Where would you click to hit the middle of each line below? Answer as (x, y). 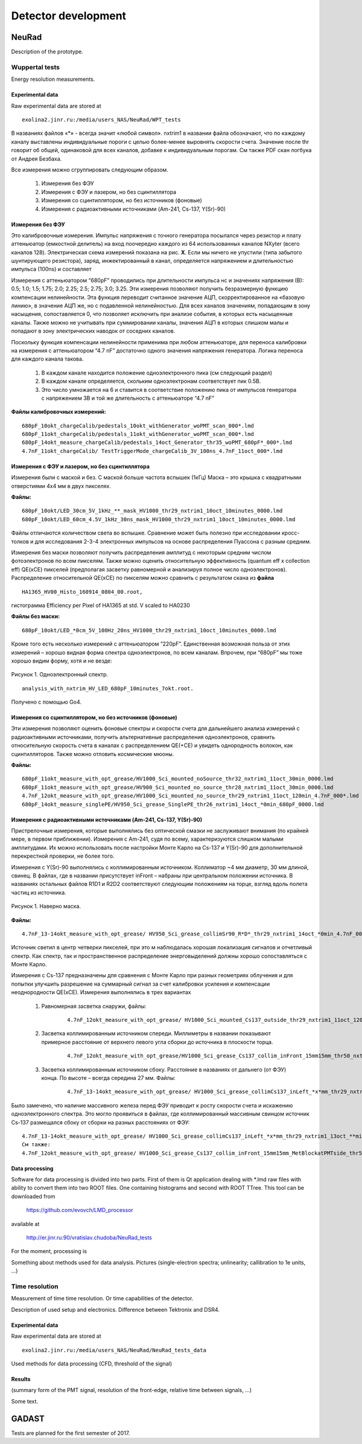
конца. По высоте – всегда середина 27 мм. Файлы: (108, 1077)
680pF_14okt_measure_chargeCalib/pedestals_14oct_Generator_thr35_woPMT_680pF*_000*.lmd (157, 443)
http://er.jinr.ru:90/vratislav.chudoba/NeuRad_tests (89, 1237)
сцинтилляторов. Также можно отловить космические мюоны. (93, 754)
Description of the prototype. (47, 52)
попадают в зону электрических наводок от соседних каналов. (93, 331)
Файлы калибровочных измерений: (59, 412)
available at (25, 1224)
